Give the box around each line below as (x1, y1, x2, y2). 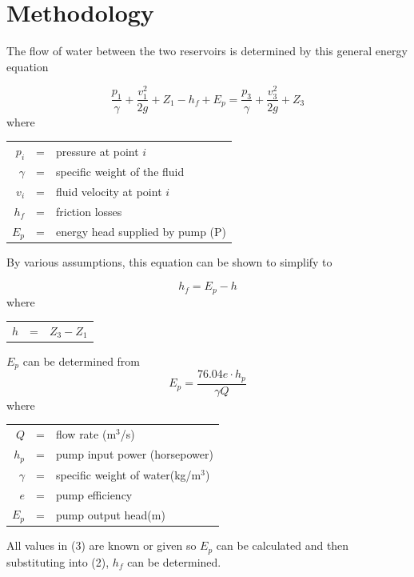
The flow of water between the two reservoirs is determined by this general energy (6, 42, 408, 59)
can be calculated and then (216, 537, 349, 554)
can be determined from (22, 352, 141, 369)
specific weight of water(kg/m (55, 466, 201, 483)
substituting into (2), (6, 553, 109, 570)
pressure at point (55, 142, 139, 159)
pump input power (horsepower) (55, 446, 213, 463)
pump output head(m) (55, 506, 165, 523)
